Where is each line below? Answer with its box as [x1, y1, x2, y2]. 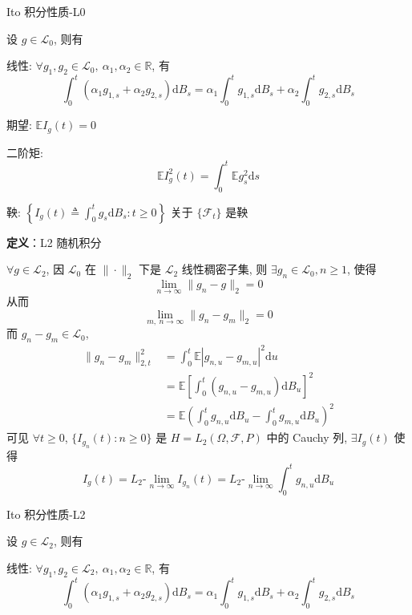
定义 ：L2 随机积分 [6, 233, 102, 250]
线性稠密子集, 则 [181, 261, 268, 277]
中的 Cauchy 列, [266, 429, 348, 446]
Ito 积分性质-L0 [6, 3, 86, 19]
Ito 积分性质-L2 [6, 505, 86, 522]
